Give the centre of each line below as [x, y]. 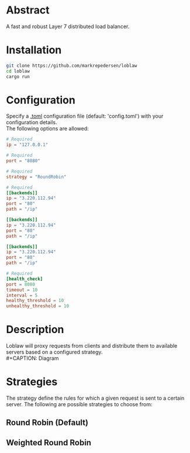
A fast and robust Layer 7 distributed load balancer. [68, 26]
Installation [34, 50]
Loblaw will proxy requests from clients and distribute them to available [92, 346]
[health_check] [25, 279]
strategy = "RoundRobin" [36, 177]
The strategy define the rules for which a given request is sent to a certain [95, 398]
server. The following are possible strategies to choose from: [79, 404]
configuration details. [32, 122]
